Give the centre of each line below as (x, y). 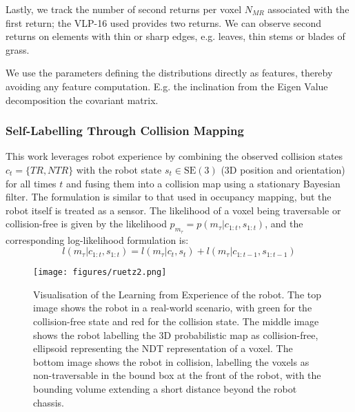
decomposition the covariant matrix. (82, 100)
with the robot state (119, 169)
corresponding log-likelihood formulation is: (97, 239)
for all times (31, 183)
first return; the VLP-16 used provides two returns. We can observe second (164, 22)
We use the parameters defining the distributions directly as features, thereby (169, 73)
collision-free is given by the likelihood (86, 224)
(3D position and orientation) (283, 169)
